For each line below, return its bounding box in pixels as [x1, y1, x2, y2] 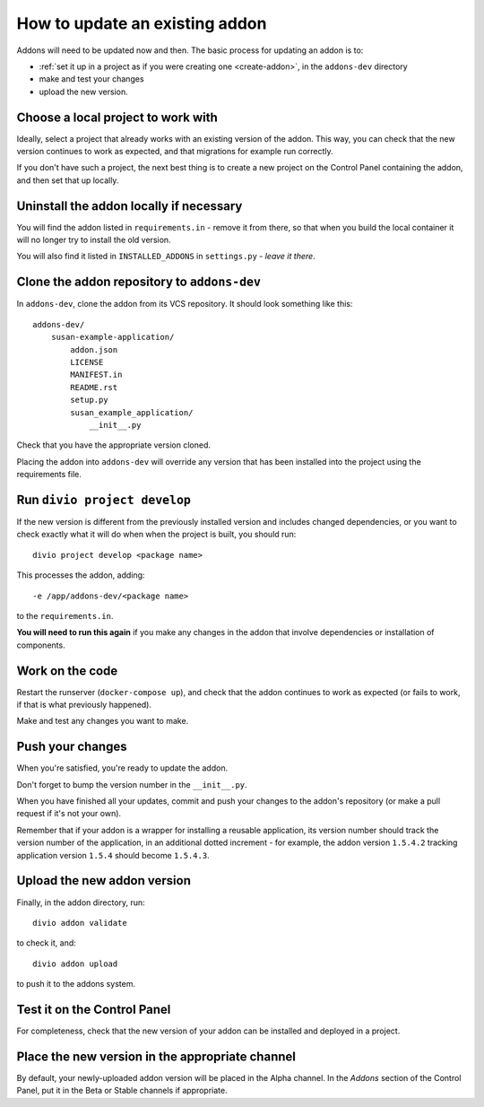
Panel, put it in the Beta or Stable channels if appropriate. [16, 1085, 228, 1096]
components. [16, 640, 66, 650]
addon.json [70, 344, 118, 354]
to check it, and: [16, 937, 76, 948]
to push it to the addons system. [16, 979, 136, 989]
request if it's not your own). [16, 808, 121, 819]
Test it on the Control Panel [16, 1001, 171, 1017]
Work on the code [16, 663, 118, 678]
